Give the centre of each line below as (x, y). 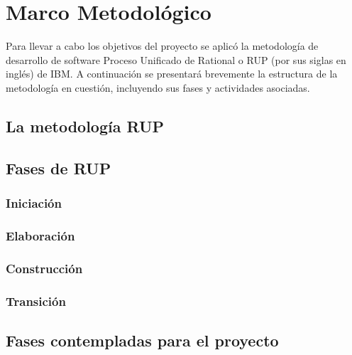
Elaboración (40, 235)
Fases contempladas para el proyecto (142, 340)
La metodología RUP (85, 126)
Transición (36, 301)
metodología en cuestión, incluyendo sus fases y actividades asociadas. (158, 87)
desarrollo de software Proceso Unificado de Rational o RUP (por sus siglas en (176, 59)
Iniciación (34, 202)
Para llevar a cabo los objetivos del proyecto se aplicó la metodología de (162, 46)
